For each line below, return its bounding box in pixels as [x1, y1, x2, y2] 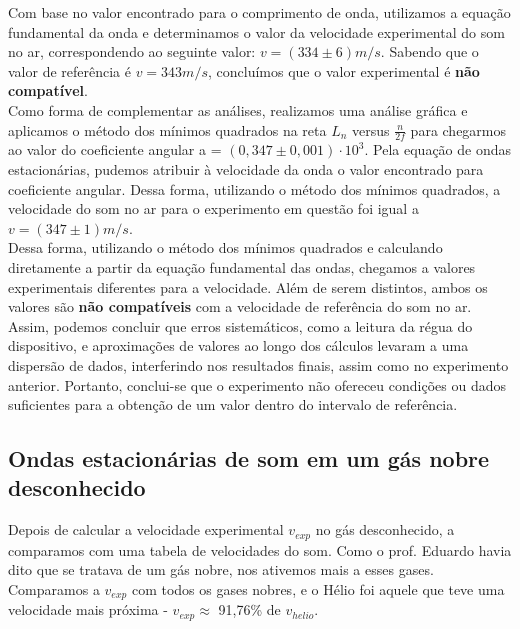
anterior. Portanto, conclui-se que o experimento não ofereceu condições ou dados [8, 374, 506, 395]
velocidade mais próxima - [8, 599, 168, 620]
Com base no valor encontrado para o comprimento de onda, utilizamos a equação [8, 2, 511, 22]
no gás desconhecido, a [315, 519, 455, 540]
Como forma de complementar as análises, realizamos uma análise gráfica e [8, 99, 468, 120]
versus [352, 119, 390, 140]
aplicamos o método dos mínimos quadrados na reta [8, 119, 327, 140]
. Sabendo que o [380, 41, 479, 62]
